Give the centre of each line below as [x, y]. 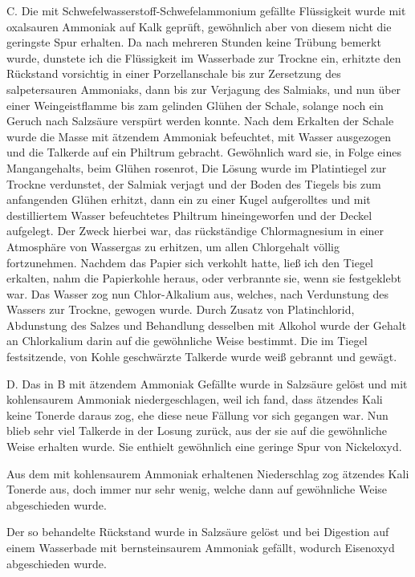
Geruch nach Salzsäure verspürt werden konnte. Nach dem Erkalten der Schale [200, 121]
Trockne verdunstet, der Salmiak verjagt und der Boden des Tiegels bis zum [194, 183]
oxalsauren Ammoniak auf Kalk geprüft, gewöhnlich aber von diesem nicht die [199, 26]
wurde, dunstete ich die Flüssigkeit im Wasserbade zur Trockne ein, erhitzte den [204, 57]
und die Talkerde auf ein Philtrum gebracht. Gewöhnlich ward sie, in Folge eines [204, 152]
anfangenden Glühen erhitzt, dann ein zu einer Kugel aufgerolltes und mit [189, 199]
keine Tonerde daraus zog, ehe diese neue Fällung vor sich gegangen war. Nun [197, 414]
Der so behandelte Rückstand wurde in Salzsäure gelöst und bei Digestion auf [198, 532]
